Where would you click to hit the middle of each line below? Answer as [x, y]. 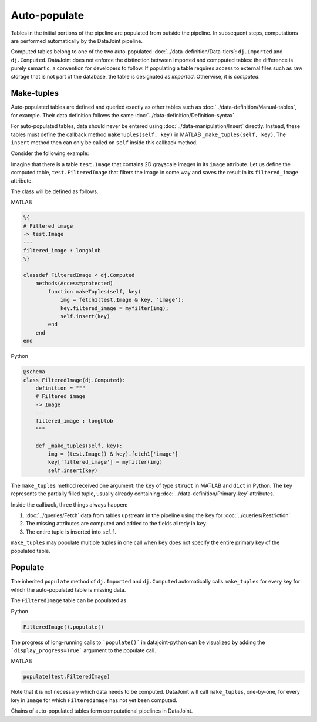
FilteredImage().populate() [63, 627]
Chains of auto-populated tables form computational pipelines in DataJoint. [102, 711]
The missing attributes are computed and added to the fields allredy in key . [117, 524]
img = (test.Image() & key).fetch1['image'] [113, 454]
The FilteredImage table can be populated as [68, 600]
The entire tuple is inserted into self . [71, 532]
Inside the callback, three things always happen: [69, 504]
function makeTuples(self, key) [94, 291]
